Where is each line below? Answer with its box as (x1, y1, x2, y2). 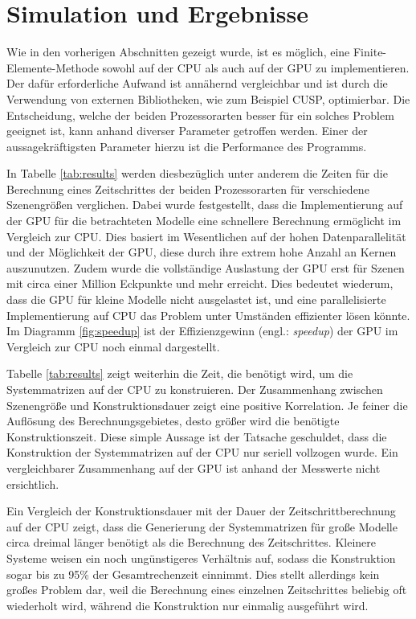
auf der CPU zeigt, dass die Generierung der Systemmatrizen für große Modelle (6, 518, 398, 535)
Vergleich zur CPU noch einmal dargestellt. (6, 338, 220, 355)
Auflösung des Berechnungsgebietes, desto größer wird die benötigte (6, 412, 340, 429)
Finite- (353, 43, 387, 60)
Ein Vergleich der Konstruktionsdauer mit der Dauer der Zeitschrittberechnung (6, 502, 396, 519)
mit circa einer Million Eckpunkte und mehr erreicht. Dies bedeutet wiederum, (6, 275, 394, 292)
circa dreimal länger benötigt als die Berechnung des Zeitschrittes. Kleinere (6, 534, 376, 551)
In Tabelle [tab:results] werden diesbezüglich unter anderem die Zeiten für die (6, 165, 388, 182)
